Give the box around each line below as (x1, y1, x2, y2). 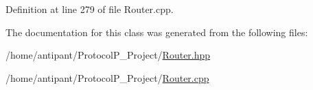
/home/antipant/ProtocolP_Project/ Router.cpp (5, 70, 209, 85)
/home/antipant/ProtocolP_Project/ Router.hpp (5, 48, 211, 62)
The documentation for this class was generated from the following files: (5, 25, 308, 39)
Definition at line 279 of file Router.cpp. (5, 2, 174, 16)
